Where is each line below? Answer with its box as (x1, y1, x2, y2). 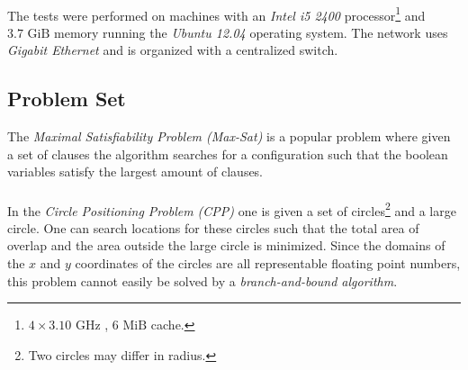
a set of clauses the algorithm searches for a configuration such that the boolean (7, 144, 448, 163)
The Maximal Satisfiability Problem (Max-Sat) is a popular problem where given (7, 127, 451, 146)
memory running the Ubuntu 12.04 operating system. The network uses (54, 23, 448, 41)
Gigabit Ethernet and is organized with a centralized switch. (7, 41, 338, 59)
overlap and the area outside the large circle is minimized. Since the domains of (7, 236, 445, 255)
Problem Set (7, 85, 126, 113)
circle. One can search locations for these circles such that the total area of (7, 218, 419, 237)
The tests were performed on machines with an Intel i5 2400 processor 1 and (7, 3, 426, 24)
